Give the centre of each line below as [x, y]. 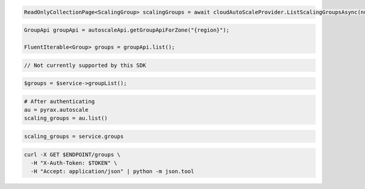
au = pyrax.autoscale [56, 110]
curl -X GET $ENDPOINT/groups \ [72, 154]
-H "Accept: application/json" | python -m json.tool [113, 171]
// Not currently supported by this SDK [85, 65]
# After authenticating [60, 101]
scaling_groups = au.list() [66, 118]
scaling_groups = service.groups [74, 136]
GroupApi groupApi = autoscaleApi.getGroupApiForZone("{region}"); [127, 30]
